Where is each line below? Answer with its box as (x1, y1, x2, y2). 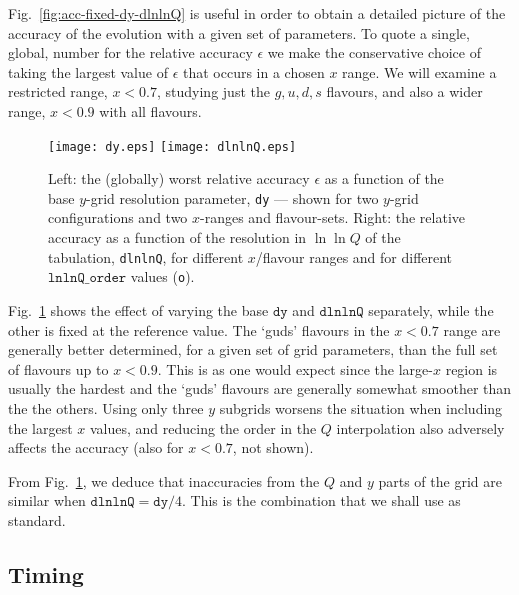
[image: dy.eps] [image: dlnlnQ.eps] (48, 139, 297, 154)
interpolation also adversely (336, 417, 505, 438)
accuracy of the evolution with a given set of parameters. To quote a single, (8, 22, 470, 43)
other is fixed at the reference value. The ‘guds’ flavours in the (8, 319, 390, 340)
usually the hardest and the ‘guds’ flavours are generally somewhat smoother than (8, 378, 512, 399)
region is (445, 358, 498, 379)
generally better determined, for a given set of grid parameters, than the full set (8, 339, 498, 360)
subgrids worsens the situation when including (219, 397, 503, 418)
